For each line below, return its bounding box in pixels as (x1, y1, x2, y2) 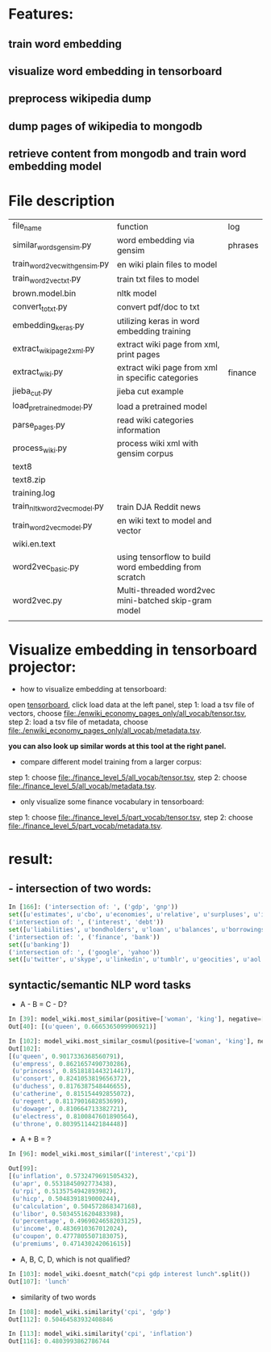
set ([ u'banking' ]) (8, 941, 70, 949)
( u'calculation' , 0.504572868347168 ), (11, 1202, 143, 1211)
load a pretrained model (116, 401, 207, 412)
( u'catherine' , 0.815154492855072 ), (11, 1090, 135, 1098)
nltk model (116, 288, 157, 299)
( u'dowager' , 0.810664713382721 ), (11, 1105, 128, 1113)
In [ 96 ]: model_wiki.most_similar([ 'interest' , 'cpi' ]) (8, 1150, 197, 1158)
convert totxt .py (12, 301, 68, 314)
